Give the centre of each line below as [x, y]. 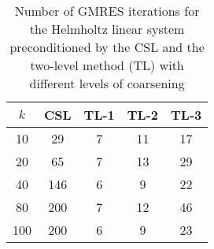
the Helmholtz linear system [107, 29]
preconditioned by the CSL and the [107, 47]
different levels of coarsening [107, 83]
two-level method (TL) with [107, 65]
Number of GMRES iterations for [107, 11]
